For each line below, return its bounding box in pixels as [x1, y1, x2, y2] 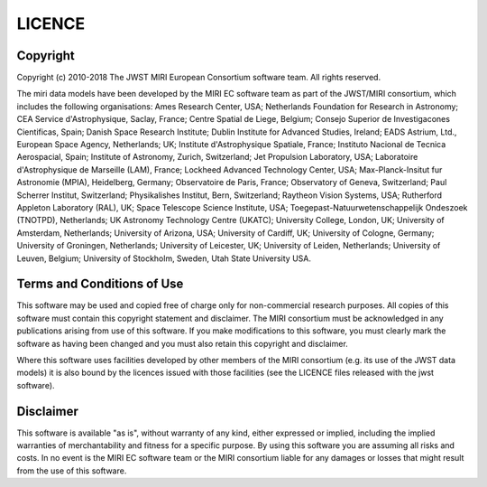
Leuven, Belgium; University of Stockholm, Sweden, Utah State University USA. [16, 253, 311, 264]
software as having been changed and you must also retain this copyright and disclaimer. [16, 338, 349, 349]
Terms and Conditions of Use [16, 276, 184, 292]
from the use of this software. [16, 465, 127, 476]
